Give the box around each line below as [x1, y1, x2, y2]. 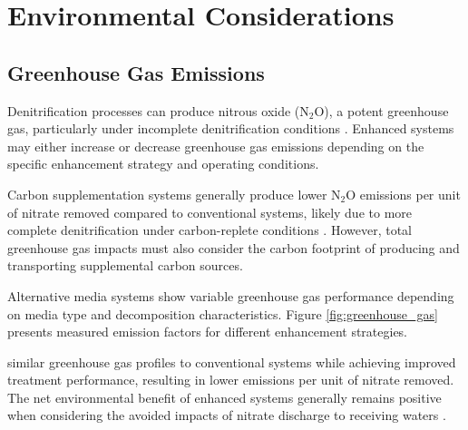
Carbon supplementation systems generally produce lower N [7, 184, 341, 203]
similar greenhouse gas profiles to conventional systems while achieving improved [7, 352, 456, 371]
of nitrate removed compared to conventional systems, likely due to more [7, 202, 413, 221]
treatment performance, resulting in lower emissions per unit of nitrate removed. [7, 370, 454, 389]
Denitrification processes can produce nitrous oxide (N [7, 101, 309, 120]
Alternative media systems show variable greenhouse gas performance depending [7, 286, 454, 305]
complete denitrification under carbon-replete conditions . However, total [7, 220, 412, 239]
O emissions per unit [346, 184, 461, 203]
